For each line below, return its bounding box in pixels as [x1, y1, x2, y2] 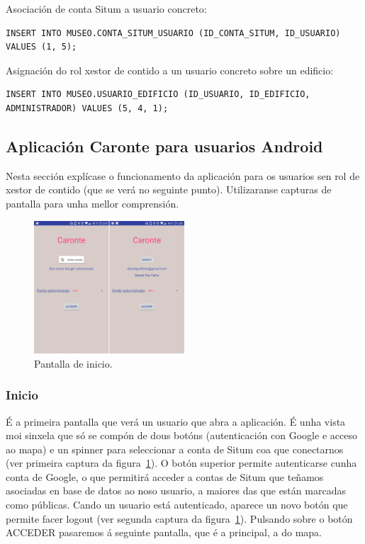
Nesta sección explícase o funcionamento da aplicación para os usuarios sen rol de [6, 168, 360, 183]
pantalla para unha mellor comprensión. [6, 195, 179, 210]
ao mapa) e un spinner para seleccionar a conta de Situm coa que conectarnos [6, 441, 344, 456]
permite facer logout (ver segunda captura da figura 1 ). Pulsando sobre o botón [6, 511, 353, 526]
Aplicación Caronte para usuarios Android [6, 135, 323, 157]
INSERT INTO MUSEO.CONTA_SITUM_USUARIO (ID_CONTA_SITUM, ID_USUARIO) [6, 28, 341, 38]
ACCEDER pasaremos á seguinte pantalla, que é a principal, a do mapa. [6, 525, 322, 540]
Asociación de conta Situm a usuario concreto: [6, 1, 207, 16]
